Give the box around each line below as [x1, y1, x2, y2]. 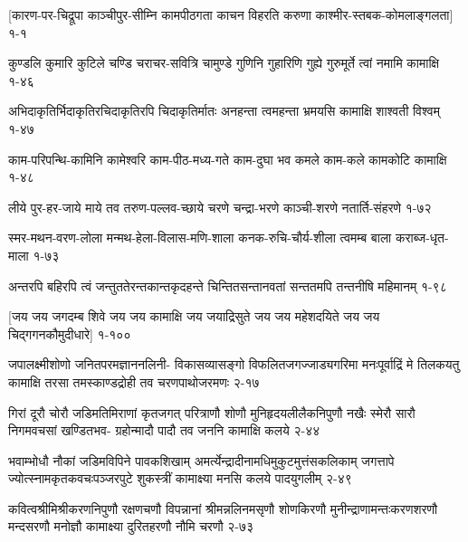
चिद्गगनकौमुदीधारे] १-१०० [8, 324, 131, 343]
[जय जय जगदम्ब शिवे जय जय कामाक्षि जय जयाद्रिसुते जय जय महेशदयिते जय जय [8, 307, 380, 326]
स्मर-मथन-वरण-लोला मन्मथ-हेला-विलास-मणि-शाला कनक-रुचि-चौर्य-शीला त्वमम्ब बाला [8, 228, 392, 247]
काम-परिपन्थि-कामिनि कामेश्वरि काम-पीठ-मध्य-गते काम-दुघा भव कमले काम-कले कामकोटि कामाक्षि [8, 149, 447, 168]
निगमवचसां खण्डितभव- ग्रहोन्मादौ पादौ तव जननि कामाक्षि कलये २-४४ [8, 421, 320, 440]
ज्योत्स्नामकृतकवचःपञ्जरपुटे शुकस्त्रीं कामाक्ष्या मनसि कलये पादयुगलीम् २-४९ [8, 469, 352, 488]
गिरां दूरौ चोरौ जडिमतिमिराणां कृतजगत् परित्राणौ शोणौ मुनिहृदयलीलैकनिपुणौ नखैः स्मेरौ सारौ [8, 403, 415, 422]
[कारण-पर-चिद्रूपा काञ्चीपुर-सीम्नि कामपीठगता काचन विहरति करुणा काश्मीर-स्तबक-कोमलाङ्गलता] [8, 5, 454, 24]
